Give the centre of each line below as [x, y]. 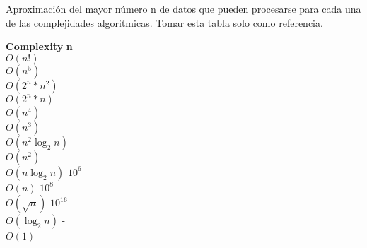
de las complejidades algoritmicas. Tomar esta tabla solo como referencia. [164, 22]
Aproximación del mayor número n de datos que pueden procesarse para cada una [183, 8]
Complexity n [39, 46]
